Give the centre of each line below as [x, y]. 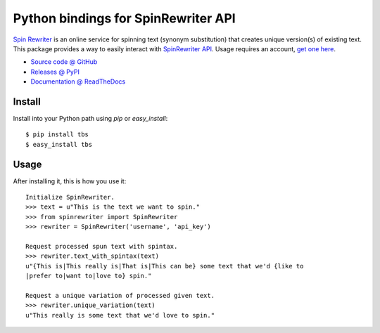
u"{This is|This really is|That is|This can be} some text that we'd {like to [165, 266]
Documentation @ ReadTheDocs [78, 81]
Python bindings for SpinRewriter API [124, 18]
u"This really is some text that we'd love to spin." [120, 315]
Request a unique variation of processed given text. [120, 295]
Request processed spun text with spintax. [102, 247]
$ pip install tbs [57, 135]
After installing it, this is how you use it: [70, 181]
